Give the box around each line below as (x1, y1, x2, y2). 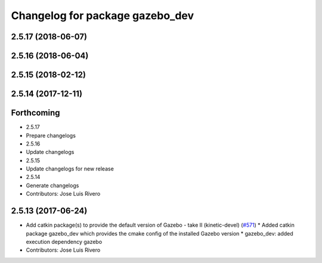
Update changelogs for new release (26, 165, 114, 172)
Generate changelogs (26, 182, 79, 189)
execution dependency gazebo (26, 238, 103, 245)
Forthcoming (11, 108, 60, 118)
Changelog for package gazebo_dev (11, 9, 194, 22)
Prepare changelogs (26, 132, 76, 139)
